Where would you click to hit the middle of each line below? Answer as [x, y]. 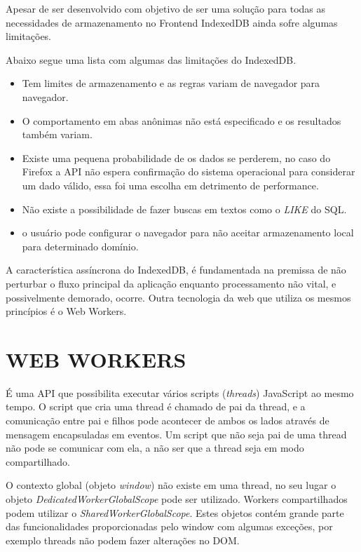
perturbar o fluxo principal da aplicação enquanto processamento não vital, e [171, 283]
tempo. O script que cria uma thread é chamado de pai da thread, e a [156, 406]
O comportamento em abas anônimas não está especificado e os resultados [182, 120]
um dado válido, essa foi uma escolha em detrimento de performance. [170, 185]
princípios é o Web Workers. [66, 311]
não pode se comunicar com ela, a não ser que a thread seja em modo [155, 448]
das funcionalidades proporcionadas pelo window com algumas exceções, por [169, 526]
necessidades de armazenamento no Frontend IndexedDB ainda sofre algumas [172, 22]
